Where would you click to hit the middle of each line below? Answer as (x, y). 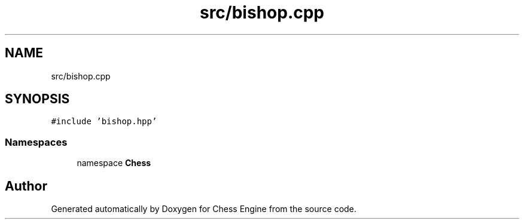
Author (26, 186)
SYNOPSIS (37, 99)
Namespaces (36, 142)
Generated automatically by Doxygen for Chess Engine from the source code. (204, 209)
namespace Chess (114, 163)
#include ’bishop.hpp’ (104, 122)
